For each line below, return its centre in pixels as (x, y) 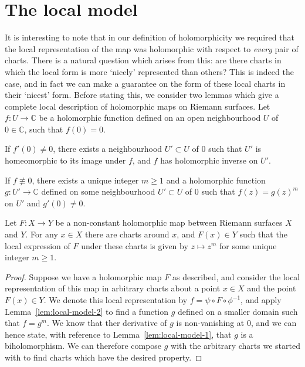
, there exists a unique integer (85, 180)
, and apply (261, 300)
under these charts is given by (135, 245)
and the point (272, 288)
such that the (263, 234)
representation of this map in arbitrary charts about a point (113, 288)
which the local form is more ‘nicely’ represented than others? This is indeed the (149, 71)
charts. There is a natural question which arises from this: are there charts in (143, 60)
